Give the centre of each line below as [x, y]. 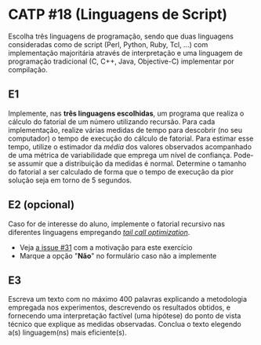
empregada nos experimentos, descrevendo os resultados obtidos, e [120, 307]
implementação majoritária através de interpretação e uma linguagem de [125, 53]
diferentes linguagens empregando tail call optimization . [99, 232]
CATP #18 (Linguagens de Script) [118, 15]
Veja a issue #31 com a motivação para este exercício [106, 247]
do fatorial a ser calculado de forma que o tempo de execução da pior [121, 171]
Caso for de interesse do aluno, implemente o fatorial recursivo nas [117, 224]
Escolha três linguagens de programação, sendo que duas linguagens [121, 36]
